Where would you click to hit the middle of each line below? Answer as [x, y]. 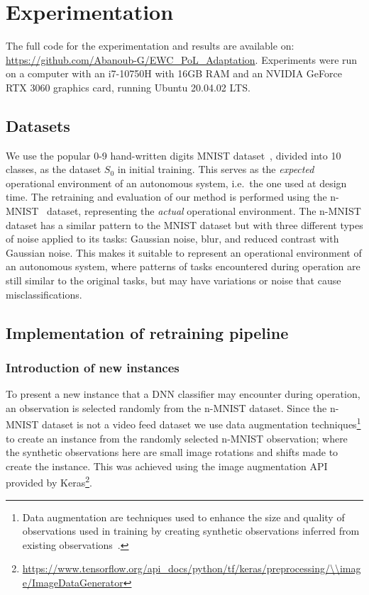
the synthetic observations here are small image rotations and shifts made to [172, 452]
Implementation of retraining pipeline [147, 332]
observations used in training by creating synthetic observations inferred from [191, 531]
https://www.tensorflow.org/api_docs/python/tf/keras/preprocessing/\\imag [192, 568]
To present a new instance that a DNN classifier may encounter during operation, [183, 394]
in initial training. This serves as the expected [216, 169]
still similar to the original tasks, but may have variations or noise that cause [174, 280]
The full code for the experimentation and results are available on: [150, 46]
